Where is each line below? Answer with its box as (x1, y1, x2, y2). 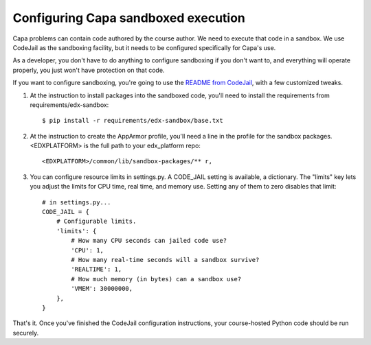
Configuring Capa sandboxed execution (12, 10, 245, 25)
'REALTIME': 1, (71, 265, 122, 274)
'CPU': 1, (71, 246, 104, 254)
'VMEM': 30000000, (71, 285, 133, 293)
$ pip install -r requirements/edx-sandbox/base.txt (42, 117, 223, 125)
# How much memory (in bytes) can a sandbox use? (71, 275, 242, 283)
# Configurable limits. (56, 217, 137, 226)
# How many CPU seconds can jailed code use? (71, 237, 227, 245)
